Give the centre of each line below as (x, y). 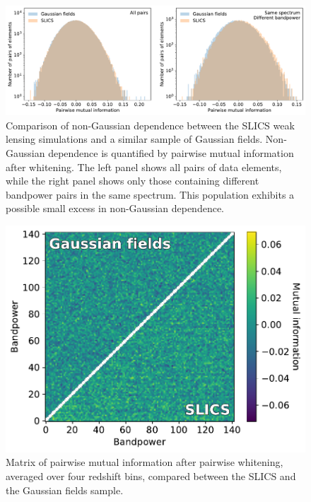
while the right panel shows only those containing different (133, 181)
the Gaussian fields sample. (65, 490)
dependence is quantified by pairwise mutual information (171, 153)
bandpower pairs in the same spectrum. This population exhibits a (150, 194)
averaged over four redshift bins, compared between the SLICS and (151, 475)
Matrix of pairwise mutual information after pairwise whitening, (145, 462)
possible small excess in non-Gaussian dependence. (115, 208)
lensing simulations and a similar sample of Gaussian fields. (134, 139)
